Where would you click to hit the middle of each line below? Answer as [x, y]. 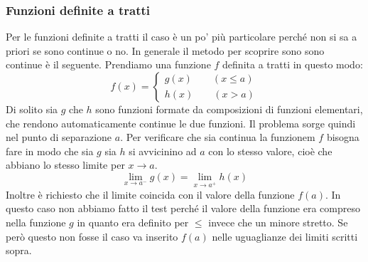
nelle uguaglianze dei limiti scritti [285, 236]
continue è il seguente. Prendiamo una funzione [108, 64]
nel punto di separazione [59, 137]
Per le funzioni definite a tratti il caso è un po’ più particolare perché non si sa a [182, 37]
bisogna [343, 137]
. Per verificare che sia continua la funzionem [218, 137]
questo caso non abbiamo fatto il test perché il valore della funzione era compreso [183, 208]
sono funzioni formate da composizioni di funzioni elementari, [229, 109]
